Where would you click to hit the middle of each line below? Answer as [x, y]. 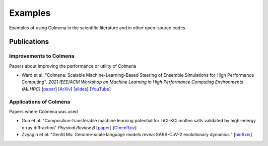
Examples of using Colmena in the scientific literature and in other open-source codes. [98, 28]
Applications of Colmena [40, 101]
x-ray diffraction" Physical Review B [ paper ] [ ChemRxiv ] [79, 127]
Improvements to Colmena [42, 56]
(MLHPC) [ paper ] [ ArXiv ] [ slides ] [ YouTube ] [66, 89]
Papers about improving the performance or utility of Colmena [73, 66]
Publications [29, 42]
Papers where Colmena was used [43, 112]
